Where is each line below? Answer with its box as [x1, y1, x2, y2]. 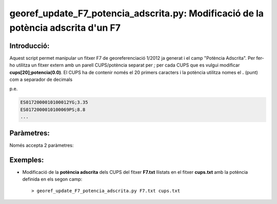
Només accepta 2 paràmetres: [9, 142, 74, 148]
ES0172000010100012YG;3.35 [20, 100, 88, 105]
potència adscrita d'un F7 [9, 22, 121, 33]
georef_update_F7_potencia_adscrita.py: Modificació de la [9, 8, 264, 19]
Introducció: [9, 41, 50, 50]
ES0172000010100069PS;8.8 [20, 106, 86, 112]
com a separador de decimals [9, 77, 73, 83]
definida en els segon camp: [22, 176, 83, 182]
